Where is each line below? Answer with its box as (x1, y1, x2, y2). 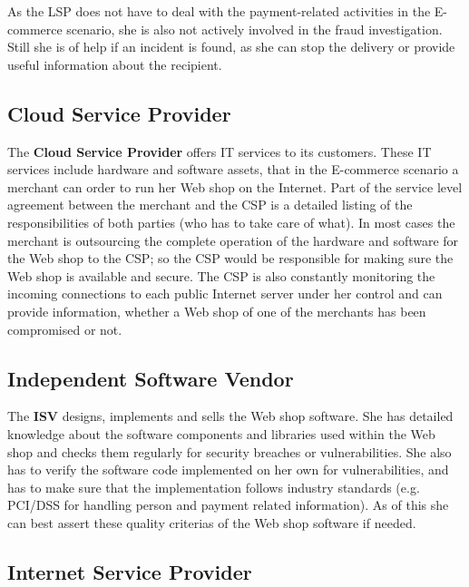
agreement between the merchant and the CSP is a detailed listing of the (7, 195, 413, 214)
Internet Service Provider (7, 557, 252, 585)
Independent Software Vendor (7, 364, 294, 392)
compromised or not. (7, 319, 122, 338)
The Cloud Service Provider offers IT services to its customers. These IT (7, 142, 432, 161)
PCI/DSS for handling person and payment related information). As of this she (7, 495, 449, 514)
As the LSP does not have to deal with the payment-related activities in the (7, 2, 431, 20)
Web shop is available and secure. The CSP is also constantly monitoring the (7, 266, 435, 285)
